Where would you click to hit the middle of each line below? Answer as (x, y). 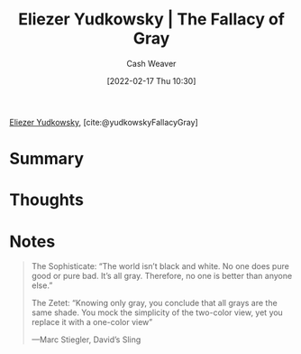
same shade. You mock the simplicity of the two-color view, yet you (157, 312)
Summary (46, 159)
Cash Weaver (151, 63)
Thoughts (46, 200)
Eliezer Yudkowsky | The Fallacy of (151, 19)
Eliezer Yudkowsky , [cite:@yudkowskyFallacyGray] (104, 122)
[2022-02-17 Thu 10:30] (151, 80)
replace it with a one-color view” (92, 322)
